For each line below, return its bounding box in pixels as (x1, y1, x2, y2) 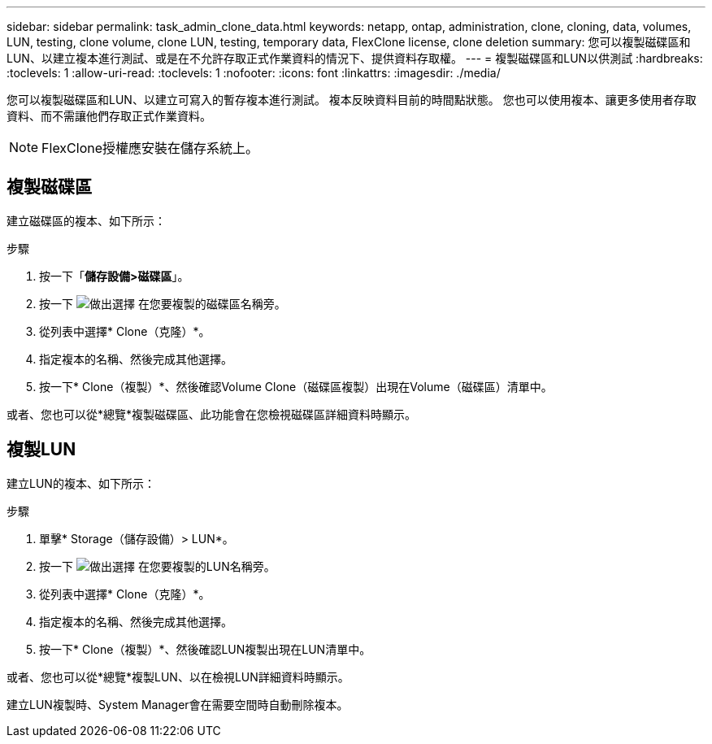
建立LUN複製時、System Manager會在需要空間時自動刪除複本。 (7, 697, 349, 711)
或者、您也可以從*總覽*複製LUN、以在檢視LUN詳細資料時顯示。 (7, 669, 349, 684)
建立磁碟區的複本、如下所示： (7, 213, 166, 228)
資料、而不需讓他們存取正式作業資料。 (7, 109, 211, 123)
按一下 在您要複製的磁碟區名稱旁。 (39, 296, 286, 311)
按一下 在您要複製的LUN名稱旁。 (39, 559, 276, 573)
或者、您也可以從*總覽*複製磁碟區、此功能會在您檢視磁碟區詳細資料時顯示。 (7, 407, 417, 421)
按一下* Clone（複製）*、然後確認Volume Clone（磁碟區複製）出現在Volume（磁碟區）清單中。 (39, 379, 553, 394)
